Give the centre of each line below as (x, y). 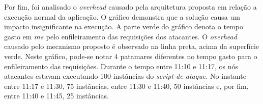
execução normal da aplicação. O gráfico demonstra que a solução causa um (122, 16)
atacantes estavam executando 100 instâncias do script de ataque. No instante (125, 76)
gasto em (18, 36)
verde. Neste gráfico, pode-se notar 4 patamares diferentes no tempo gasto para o (131, 56)
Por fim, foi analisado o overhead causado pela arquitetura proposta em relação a (130, 7)
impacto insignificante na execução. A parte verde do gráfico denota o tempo (124, 27)
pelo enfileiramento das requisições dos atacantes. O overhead (141, 36)
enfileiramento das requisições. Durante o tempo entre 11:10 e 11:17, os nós (121, 66)
